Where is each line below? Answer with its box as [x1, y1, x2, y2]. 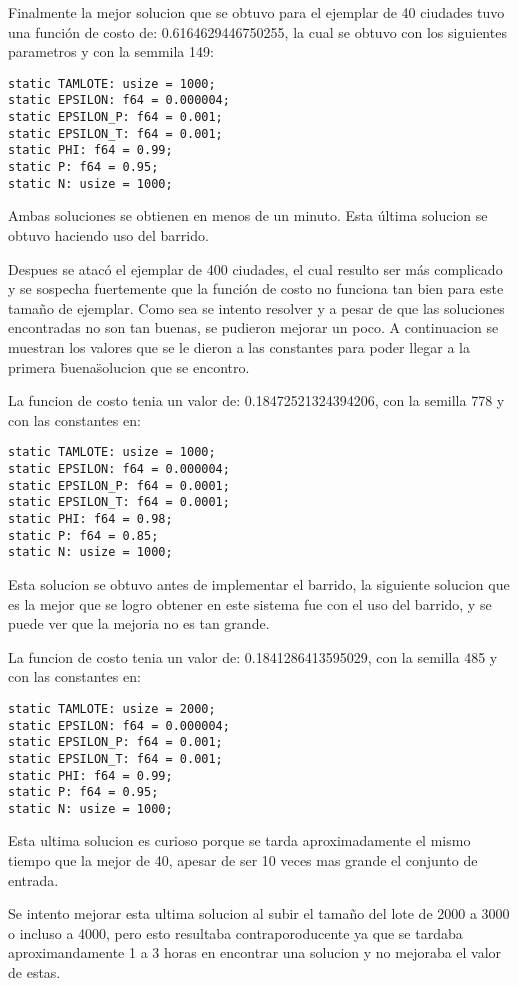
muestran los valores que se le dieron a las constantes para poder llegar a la [8, 336, 470, 357]
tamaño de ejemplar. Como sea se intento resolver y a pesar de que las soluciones [8, 297, 505, 318]
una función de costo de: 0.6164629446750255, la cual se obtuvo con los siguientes [8, 21, 507, 42]
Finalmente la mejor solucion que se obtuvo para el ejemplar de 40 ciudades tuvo [8, 2, 505, 22]
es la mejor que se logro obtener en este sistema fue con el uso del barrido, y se [8, 593, 492, 614]
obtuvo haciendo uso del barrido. [8, 224, 209, 245]
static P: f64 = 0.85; [8, 528, 159, 543]
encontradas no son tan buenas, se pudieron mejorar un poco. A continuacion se [8, 317, 499, 338]
